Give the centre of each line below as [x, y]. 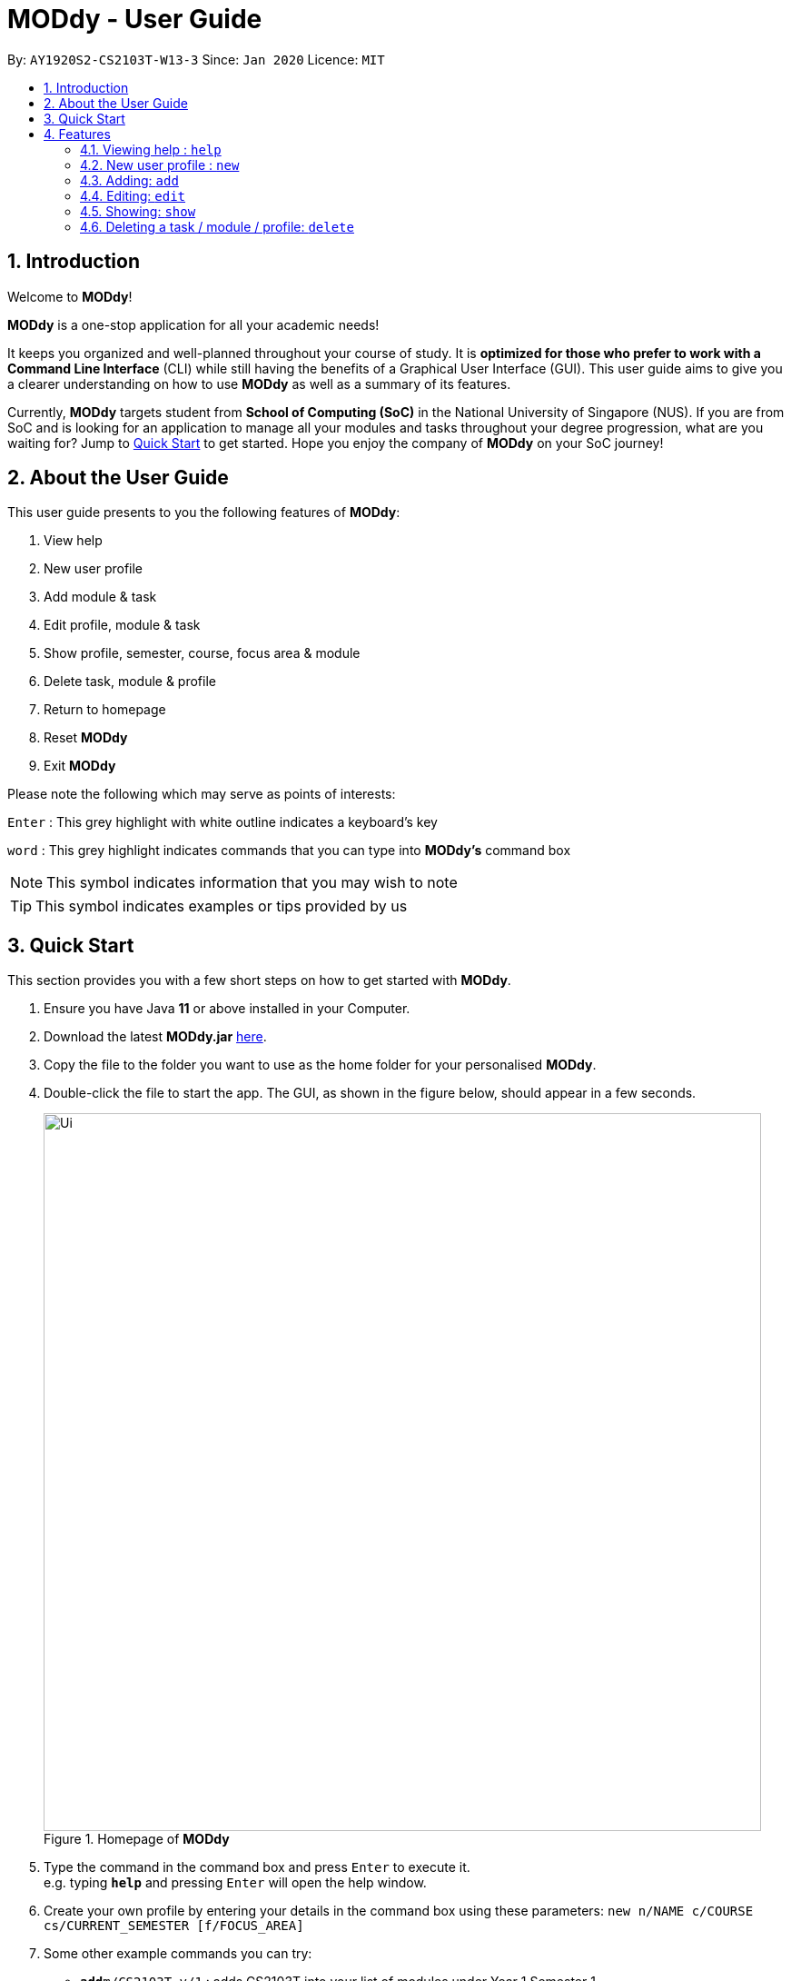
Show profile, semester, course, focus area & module [202, 653]
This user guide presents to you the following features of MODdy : [204, 513]
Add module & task [100, 597]
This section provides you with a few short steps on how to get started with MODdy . [259, 981]
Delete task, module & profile [130, 682]
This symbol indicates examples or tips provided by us [222, 906]
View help [73, 541]
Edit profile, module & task [122, 625]
